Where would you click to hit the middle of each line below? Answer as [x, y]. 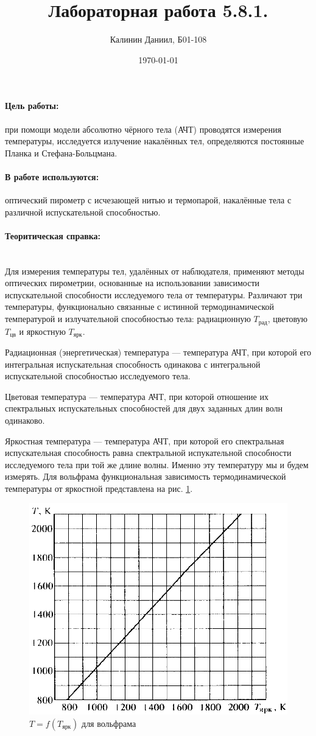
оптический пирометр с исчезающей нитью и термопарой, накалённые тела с [148, 200]
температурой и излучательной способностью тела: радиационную [128, 319]
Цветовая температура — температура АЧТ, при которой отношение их [137, 396]
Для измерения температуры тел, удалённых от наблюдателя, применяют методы [155, 271]
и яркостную [42, 331]
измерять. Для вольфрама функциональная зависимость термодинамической [146, 476]
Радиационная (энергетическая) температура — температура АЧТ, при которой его [158, 352]
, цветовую [288, 319]
